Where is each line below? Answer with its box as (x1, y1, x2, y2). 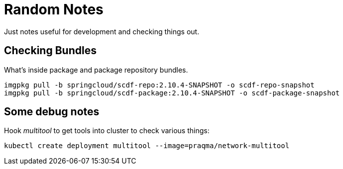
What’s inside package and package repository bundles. (4, 65, 188, 74)
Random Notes (4, 1, 104, 18)
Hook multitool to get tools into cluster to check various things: (4, 126, 210, 135)
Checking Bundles (4, 44, 97, 57)
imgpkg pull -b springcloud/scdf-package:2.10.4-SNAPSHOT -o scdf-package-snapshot (4, 88, 340, 97)
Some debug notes (4, 105, 100, 118)
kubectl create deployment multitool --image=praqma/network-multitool (4, 142, 290, 150)
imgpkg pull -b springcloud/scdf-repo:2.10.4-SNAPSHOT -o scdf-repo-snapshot (4, 81, 315, 89)
